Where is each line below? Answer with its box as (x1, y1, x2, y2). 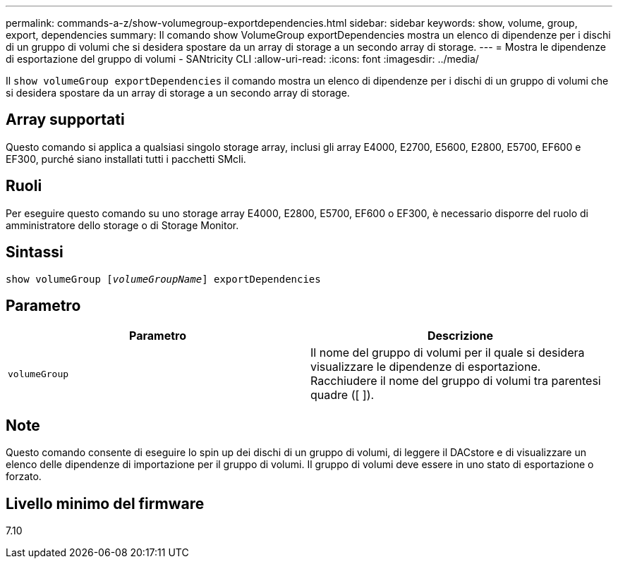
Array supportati (6, 111, 125, 129)
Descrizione (427, 329, 494, 343)
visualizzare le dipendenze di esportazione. (310, 360, 541, 374)
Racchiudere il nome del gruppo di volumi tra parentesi (310, 374, 601, 388)
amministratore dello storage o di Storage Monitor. (6, 219, 239, 231)
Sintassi (6, 243, 63, 262)
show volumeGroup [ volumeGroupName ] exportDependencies (6, 273, 321, 285)
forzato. (6, 470, 42, 483)
